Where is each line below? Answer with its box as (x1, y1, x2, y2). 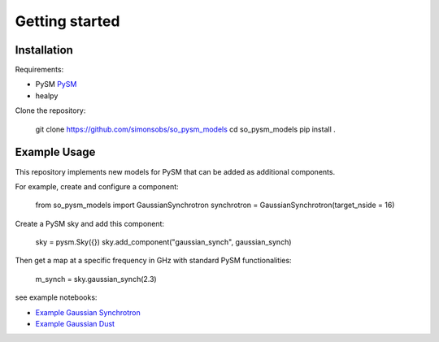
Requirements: (15, 65, 64, 75)
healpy (35, 90, 59, 101)
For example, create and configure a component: (15, 181, 179, 191)
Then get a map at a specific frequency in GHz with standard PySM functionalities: (15, 256, 292, 266)
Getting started (15, 12, 120, 30)
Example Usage (15, 145, 96, 159)
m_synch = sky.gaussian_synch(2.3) (35, 274, 158, 284)
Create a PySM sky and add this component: (15, 219, 165, 228)
